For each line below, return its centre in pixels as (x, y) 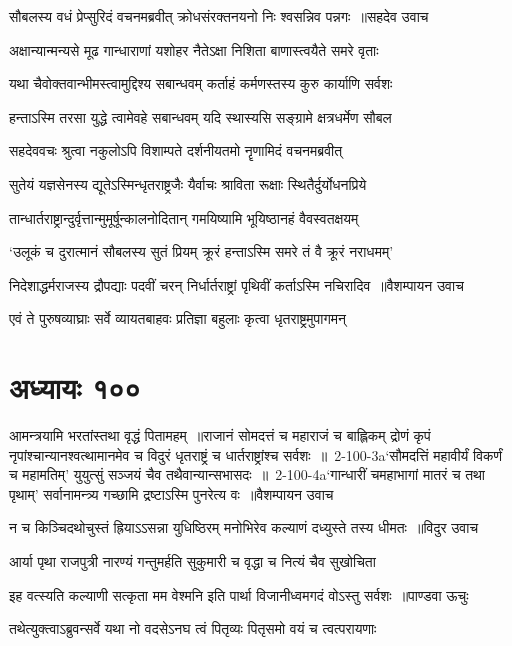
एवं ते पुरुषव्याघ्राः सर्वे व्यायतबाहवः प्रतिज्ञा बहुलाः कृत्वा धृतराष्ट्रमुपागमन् (177, 318)
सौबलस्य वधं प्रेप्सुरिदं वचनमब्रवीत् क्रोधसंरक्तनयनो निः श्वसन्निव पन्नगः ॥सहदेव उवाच (219, 16)
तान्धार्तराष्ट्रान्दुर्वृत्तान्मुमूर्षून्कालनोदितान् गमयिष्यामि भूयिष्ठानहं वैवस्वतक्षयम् (184, 217)
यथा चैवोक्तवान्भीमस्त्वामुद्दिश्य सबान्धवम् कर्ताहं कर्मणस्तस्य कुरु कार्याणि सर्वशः (201, 83)
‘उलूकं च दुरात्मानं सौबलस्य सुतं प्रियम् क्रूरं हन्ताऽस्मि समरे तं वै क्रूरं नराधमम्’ (201, 251)
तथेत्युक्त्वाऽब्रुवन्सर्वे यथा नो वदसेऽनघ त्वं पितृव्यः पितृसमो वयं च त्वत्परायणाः (193, 628)
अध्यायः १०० (75, 387)
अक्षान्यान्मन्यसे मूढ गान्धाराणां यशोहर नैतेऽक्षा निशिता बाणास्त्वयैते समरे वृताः (194, 49)
